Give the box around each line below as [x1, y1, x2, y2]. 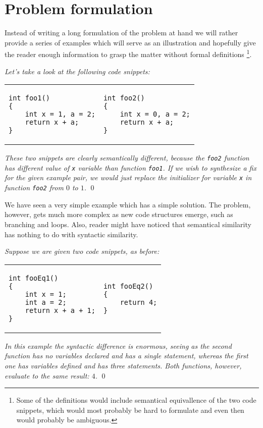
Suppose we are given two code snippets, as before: [5, 246, 160, 256]
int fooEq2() [103, 282, 153, 290]
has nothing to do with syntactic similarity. [5, 229, 138, 239]
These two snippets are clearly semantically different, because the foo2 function [5, 152, 249, 163]
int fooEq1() [9, 274, 59, 282]
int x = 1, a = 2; [25, 110, 95, 119]
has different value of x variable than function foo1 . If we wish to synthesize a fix [5, 162, 256, 173]
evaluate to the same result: [5, 370, 89, 381]
